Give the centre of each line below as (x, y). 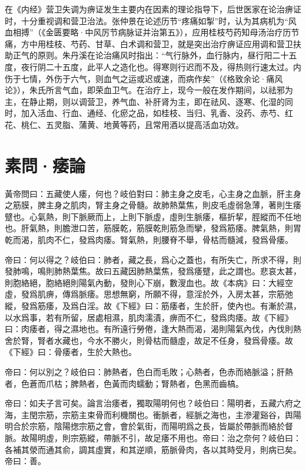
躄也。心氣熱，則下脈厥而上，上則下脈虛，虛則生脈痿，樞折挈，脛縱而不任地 (153, 216)
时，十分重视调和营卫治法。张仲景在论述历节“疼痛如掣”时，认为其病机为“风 (151, 20)
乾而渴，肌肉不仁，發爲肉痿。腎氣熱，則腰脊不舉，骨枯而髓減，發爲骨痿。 (149, 240)
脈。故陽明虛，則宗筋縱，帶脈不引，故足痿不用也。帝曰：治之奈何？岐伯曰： (153, 437)
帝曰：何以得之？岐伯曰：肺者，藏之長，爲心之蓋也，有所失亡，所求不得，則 (153, 259)
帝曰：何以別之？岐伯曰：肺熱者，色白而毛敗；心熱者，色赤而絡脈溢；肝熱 (149, 371)
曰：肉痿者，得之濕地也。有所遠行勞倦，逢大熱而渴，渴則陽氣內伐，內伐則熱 (153, 329)
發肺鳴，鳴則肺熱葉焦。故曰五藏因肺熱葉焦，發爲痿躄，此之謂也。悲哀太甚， (153, 271)
